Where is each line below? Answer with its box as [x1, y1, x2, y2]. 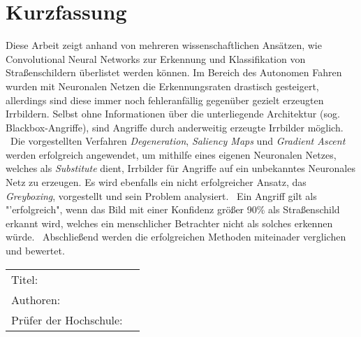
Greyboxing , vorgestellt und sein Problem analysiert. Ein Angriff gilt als [6, 188, 317, 203]
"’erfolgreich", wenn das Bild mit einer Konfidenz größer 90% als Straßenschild [6, 202, 340, 217]
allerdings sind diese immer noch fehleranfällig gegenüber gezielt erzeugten [6, 92, 324, 107]
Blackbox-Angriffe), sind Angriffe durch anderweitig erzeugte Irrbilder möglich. [6, 120, 344, 134]
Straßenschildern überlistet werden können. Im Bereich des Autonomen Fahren [6, 65, 342, 80]
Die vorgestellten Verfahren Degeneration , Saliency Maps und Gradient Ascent [10, 134, 346, 148]
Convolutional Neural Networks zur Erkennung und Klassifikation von [6, 51, 306, 66]
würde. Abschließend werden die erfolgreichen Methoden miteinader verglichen [6, 229, 346, 244]
